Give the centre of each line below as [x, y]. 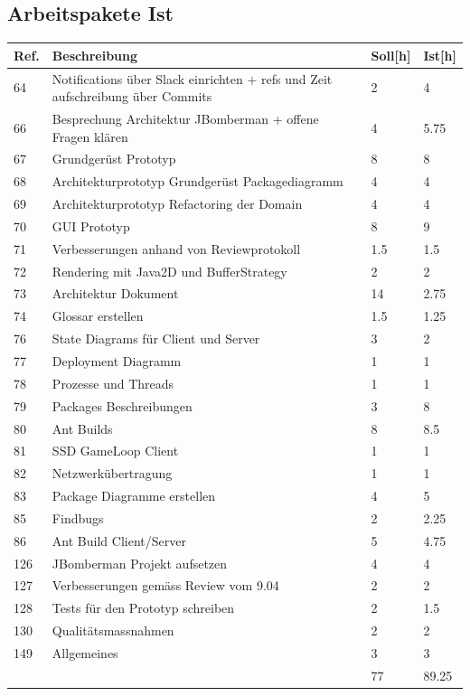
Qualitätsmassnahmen [113, 630]
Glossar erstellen [98, 316]
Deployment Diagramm [117, 361]
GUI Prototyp [91, 226]
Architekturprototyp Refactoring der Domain [177, 204]
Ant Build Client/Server [119, 540]
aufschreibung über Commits [132, 96]
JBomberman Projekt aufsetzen [140, 563]
